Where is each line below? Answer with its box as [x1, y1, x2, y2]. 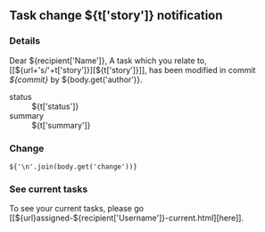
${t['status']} [31, 101, 79, 112]
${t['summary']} [31, 120, 91, 130]
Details [9, 35, 41, 47]
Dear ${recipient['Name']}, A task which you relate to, [9, 54, 207, 66]
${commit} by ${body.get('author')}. [9, 74, 143, 85]
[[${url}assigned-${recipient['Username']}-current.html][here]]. [9, 212, 244, 223]
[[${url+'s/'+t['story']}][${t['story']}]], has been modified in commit [9, 64, 256, 75]
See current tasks [9, 183, 88, 195]
